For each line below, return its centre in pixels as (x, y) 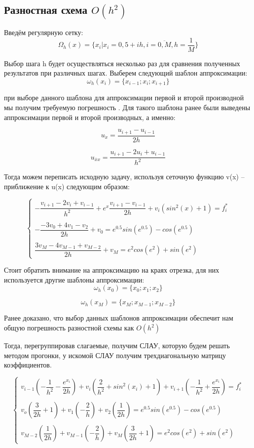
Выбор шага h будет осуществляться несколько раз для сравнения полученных (122, 63)
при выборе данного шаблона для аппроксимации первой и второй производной (124, 98)
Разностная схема (46, 10)
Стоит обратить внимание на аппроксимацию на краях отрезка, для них (112, 270)
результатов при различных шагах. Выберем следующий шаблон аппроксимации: (126, 73)
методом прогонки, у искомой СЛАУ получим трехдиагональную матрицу (115, 355)
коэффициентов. (28, 365)
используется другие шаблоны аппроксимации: (74, 279)
